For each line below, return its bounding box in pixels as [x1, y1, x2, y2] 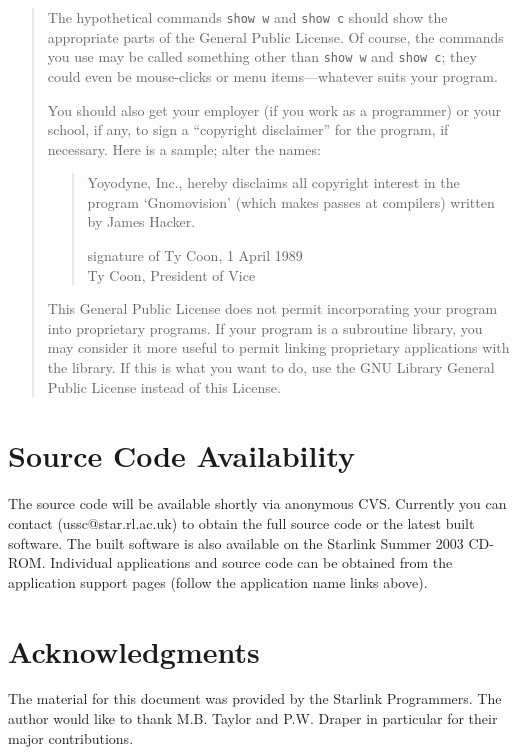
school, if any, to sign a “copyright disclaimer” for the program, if [47, 119, 449, 140]
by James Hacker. [87, 211, 196, 232]
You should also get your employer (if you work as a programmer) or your [47, 99, 502, 120]
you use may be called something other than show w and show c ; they [47, 46, 477, 67]
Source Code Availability [8, 435, 356, 476]
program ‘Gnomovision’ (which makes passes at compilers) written [87, 191, 495, 212]
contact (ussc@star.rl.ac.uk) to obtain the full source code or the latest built [8, 512, 475, 533]
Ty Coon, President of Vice [87, 264, 256, 285]
